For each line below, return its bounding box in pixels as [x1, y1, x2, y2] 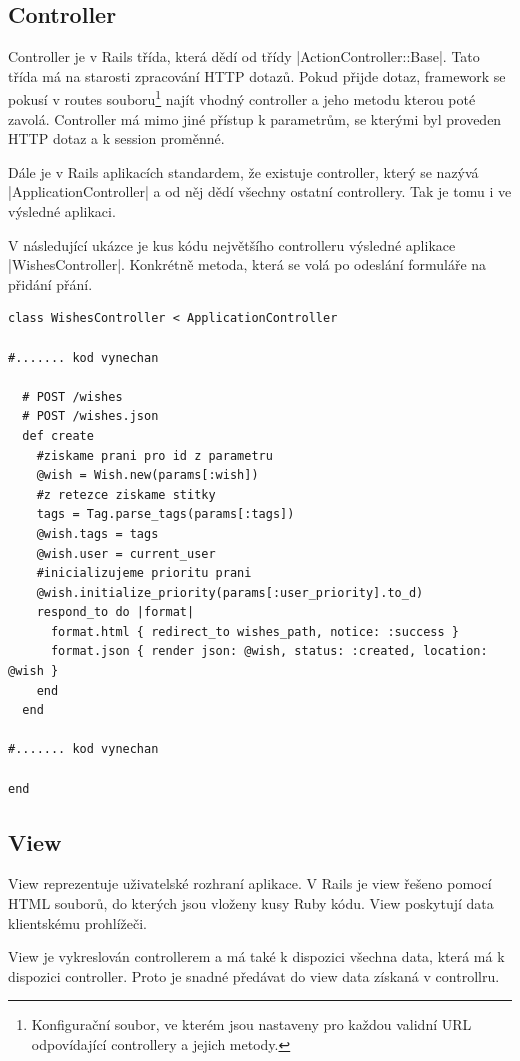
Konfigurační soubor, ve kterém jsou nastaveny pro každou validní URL [31, 1014, 472, 1035]
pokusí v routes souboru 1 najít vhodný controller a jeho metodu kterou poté [8, 86, 476, 110]
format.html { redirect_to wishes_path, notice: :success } [50, 624, 460, 639]
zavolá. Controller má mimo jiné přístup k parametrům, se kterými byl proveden [8, 108, 502, 129]
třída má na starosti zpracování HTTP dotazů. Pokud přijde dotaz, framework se [8, 65, 506, 86]
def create [22, 428, 94, 443]
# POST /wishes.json [22, 409, 159, 424]
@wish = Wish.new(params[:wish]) [36, 468, 259, 483]
